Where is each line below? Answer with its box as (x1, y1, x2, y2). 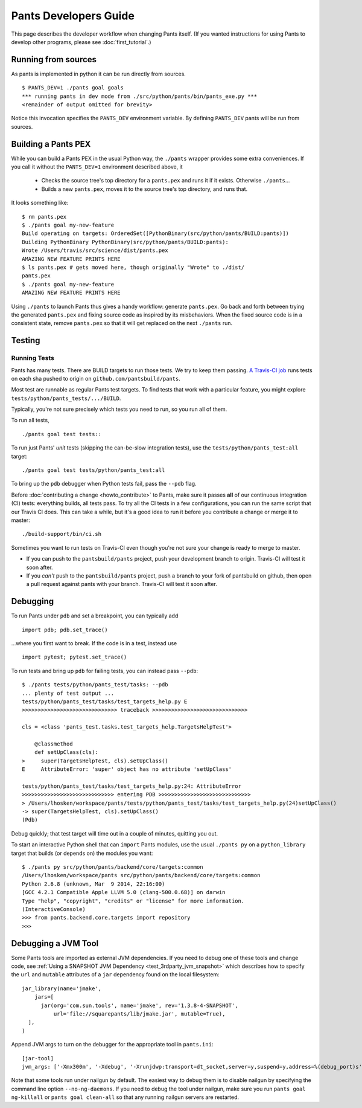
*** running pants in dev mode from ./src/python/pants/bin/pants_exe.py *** (22, 92, 258, 100)
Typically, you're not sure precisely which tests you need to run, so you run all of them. (11, 405, 227, 413)
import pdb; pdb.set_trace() (22, 626, 108, 633)
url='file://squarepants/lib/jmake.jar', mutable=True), (53, 1010, 226, 1017)
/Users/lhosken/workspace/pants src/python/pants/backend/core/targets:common (22, 872, 261, 879)
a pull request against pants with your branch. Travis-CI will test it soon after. (26, 581, 217, 588)
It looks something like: (11, 199, 69, 207)
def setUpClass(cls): (34, 749, 99, 756)
